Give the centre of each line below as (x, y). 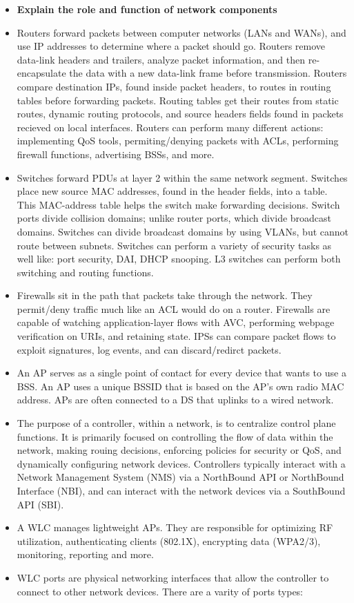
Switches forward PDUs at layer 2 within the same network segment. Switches (182, 177)
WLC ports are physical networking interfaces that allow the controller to (173, 577)
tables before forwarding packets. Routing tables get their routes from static (178, 100)
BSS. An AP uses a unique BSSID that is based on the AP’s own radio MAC (180, 386)
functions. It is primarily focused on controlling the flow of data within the (175, 436)
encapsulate (41, 73)
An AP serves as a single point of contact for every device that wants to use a (181, 373)
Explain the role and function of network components (147, 9)
